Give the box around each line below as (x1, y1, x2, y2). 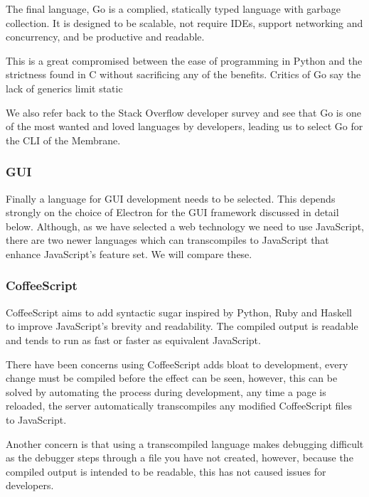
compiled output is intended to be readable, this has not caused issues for (6, 464, 326, 479)
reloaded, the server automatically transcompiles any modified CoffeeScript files (6, 398, 352, 413)
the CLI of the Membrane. (6, 132, 121, 147)
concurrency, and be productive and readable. (6, 29, 205, 44)
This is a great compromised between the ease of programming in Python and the (6, 53, 363, 68)
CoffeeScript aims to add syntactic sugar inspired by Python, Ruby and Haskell (6, 304, 353, 319)
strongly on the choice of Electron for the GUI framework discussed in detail (6, 205, 339, 220)
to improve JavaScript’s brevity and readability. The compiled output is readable (6, 319, 358, 333)
